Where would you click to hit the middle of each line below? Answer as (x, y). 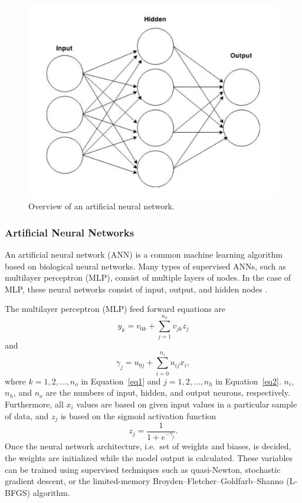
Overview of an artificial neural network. (101, 206)
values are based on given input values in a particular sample (187, 404)
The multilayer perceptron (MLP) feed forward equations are (115, 309)
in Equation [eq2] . (248, 381)
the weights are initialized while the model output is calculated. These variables (149, 457)
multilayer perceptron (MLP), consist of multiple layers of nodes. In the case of (148, 277)
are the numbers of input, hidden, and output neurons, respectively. (168, 392)
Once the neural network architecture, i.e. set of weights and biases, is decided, (148, 446)
